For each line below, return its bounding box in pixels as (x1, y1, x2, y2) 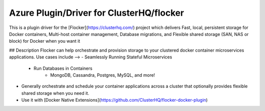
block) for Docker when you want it (9, 38, 80, 44)
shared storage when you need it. (21, 90, 89, 96)
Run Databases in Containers (33, 65, 93, 71)
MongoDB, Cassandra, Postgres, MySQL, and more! (50, 72, 156, 78)
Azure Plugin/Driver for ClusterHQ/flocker (9, 7, 184, 18)
